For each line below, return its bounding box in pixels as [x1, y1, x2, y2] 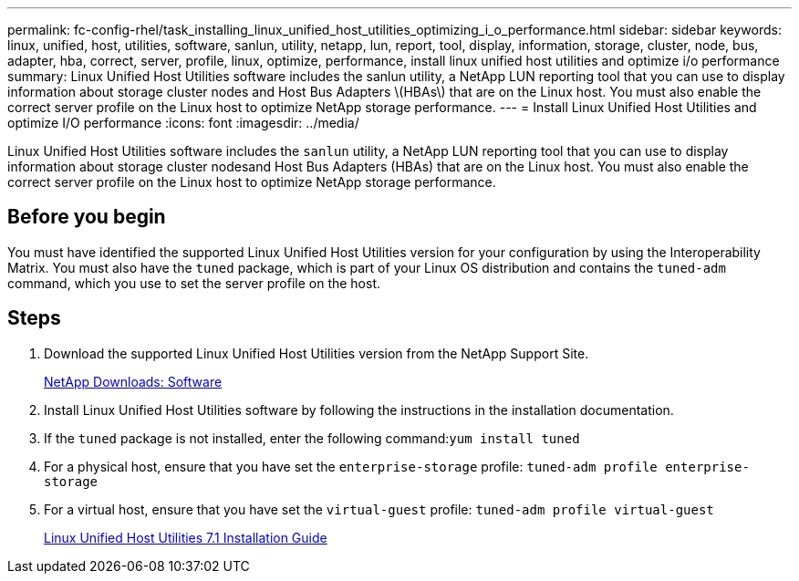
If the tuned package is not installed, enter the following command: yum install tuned [44, 430, 580, 446]
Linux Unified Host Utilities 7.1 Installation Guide [44, 529, 327, 545]
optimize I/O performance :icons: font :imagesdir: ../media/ [7, 115, 359, 130]
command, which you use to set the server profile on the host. [7, 275, 381, 291]
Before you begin [7, 205, 166, 229]
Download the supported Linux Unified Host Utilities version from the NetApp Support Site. [44, 345, 589, 361]
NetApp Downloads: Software [44, 373, 223, 389]
